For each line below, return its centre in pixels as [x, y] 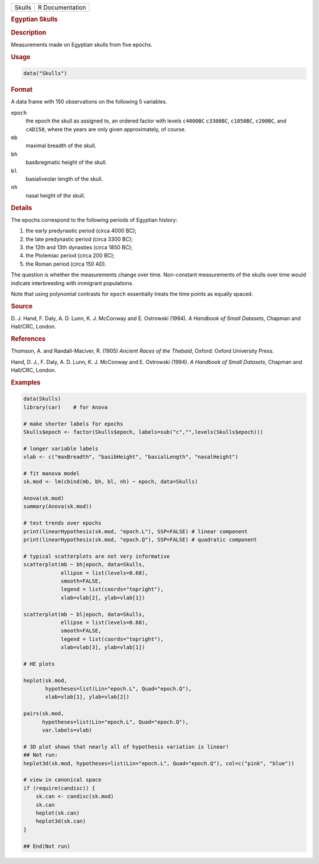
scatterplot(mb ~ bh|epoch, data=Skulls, [84, 565]
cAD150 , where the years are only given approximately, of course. [106, 129]
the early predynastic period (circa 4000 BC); [81, 231]
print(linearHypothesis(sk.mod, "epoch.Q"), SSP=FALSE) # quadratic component [140, 540]
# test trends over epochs [62, 523]
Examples [26, 382]
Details [22, 208]
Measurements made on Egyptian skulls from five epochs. [82, 44]
